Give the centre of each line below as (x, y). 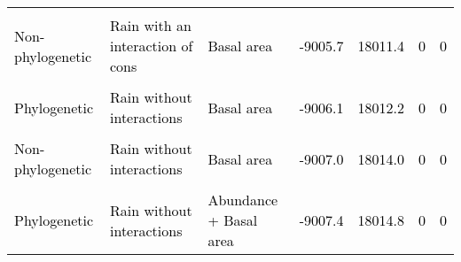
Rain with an (151, 25)
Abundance (243, 200)
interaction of (152, 46)
